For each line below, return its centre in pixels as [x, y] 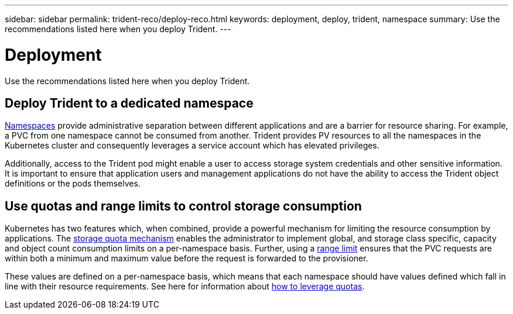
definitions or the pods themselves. [73, 184]
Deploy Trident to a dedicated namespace [129, 103]
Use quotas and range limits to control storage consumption [183, 206]
